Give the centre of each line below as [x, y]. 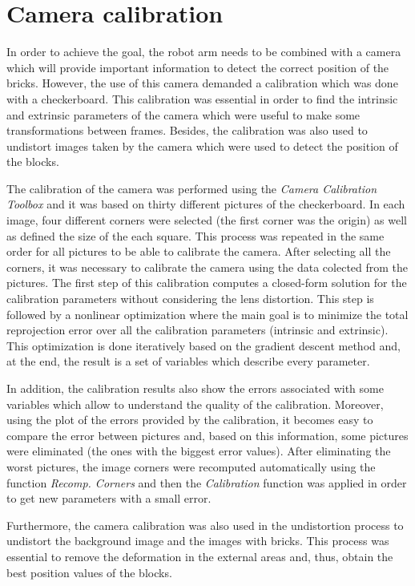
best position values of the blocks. [89, 572]
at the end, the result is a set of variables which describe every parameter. [188, 361]
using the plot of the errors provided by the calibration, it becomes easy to [190, 420]
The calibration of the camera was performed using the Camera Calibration [191, 188]
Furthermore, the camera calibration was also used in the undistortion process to [205, 525]
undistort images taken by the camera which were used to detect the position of [202, 145]
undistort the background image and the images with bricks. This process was [198, 541]
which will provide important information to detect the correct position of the [198, 67]
